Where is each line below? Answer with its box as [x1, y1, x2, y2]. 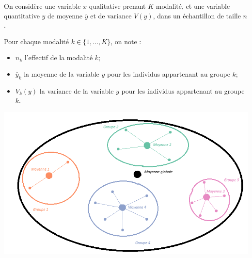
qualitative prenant [89, 1, 146, 11]
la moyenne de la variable [24, 68, 99, 79]
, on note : [110, 36, 142, 46]
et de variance [90, 10, 132, 20]
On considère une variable [4, 1, 81, 11]
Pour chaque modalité [4, 36, 69, 46]
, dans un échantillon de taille [153, 10, 241, 20]
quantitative [4, 10, 40, 20]
